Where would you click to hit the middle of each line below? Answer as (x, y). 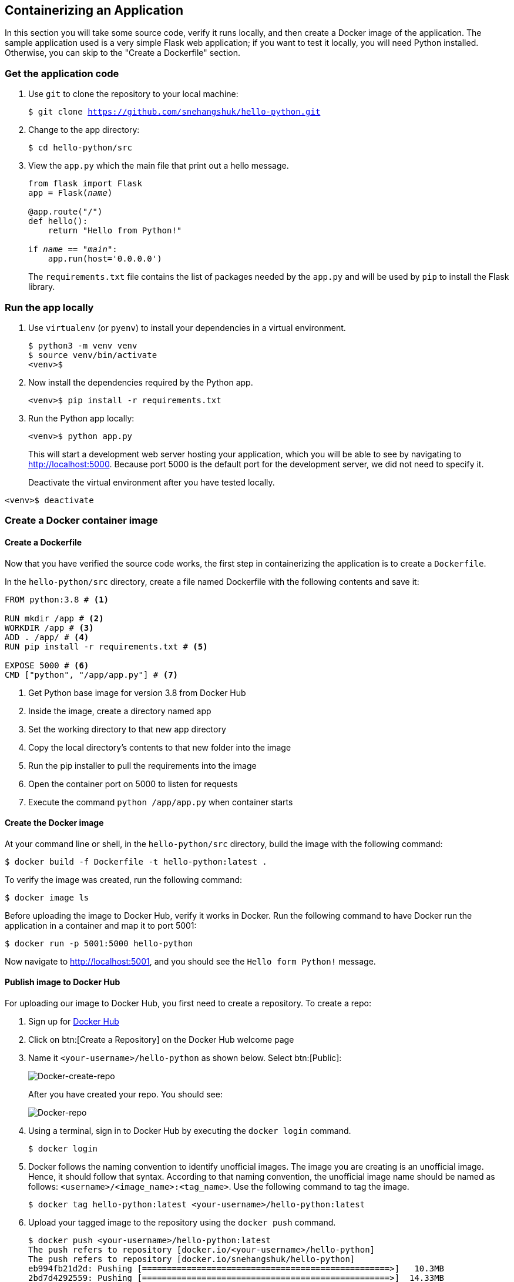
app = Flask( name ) (70, 193)
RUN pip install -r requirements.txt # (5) (106, 646)
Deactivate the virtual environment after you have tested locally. (152, 482)
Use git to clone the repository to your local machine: (133, 94)
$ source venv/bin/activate (93, 355)
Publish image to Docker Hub (63, 982)
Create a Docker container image (81, 521)
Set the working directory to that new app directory (127, 729)
